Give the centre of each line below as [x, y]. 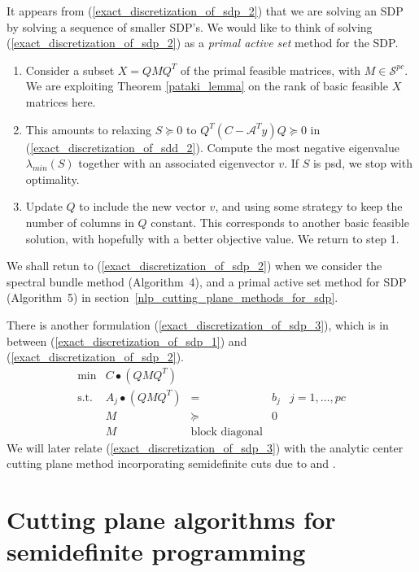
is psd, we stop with [362, 163]
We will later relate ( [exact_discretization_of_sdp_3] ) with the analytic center [205, 447]
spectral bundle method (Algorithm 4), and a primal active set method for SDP [207, 281]
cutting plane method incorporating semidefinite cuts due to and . [171, 463]
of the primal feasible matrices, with [271, 70]
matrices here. [61, 101]
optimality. [52, 179]
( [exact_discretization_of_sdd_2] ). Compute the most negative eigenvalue [212, 147]
